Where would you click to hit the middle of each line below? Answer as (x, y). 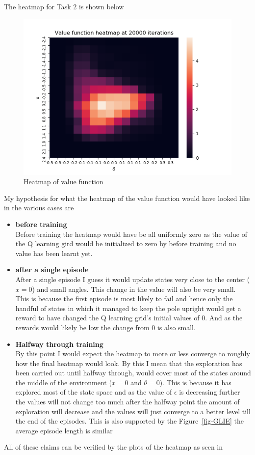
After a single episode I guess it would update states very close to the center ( (133, 279)
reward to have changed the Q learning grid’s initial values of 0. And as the (129, 318)
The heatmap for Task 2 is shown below (64, 6)
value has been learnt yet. (54, 253)
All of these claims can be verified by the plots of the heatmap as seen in (114, 447)
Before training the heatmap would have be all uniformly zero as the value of (131, 234)
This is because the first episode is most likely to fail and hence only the (124, 299)
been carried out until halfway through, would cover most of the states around (133, 373)
